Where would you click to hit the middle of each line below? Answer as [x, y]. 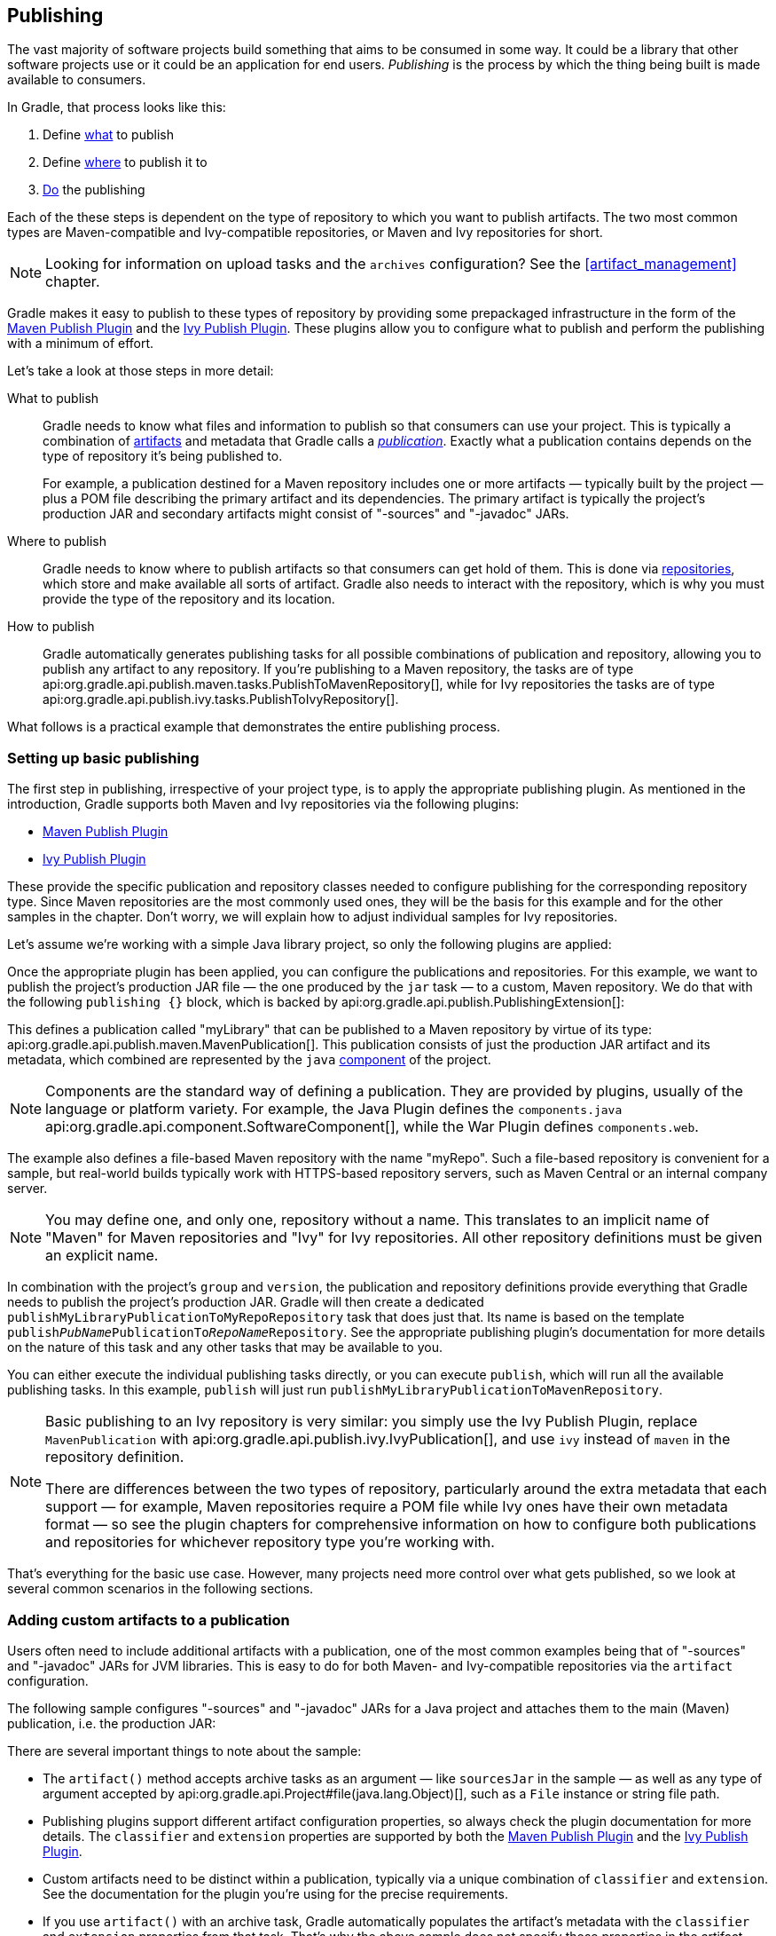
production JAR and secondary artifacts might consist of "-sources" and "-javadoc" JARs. [306, 514]
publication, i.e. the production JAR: [112, 1723]
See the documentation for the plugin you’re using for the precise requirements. [275, 1893]
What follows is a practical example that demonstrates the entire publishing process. [254, 727]
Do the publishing [94, 190]
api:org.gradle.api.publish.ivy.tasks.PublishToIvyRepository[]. [221, 699]
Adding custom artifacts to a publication [149, 1620]
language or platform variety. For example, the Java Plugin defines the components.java [334, 1109]
